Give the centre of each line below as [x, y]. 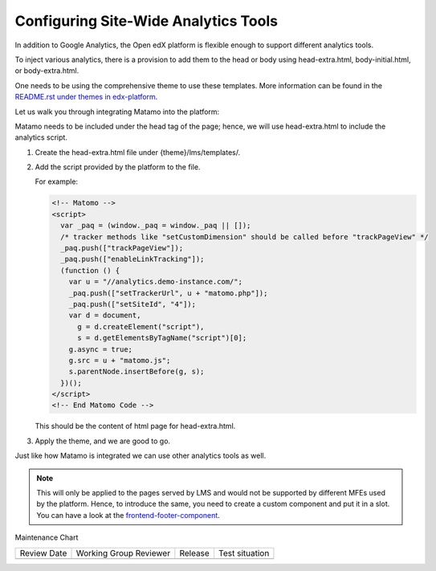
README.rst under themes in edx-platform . [86, 97]
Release [195, 553]
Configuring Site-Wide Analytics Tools [147, 21]
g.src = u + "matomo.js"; [120, 360]
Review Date [43, 553]
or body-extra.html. [47, 71]
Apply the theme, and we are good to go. [103, 441]
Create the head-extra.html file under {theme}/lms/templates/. [138, 152]
